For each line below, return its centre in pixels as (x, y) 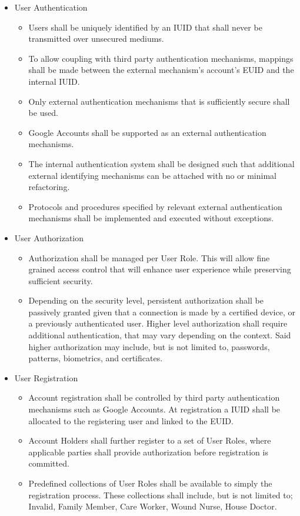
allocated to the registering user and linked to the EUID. (131, 420)
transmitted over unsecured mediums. (96, 39)
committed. (49, 463)
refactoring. (49, 187)
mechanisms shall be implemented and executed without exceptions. (151, 218)
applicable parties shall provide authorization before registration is (148, 452)
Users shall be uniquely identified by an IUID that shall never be (145, 27)
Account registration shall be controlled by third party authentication (154, 397)
